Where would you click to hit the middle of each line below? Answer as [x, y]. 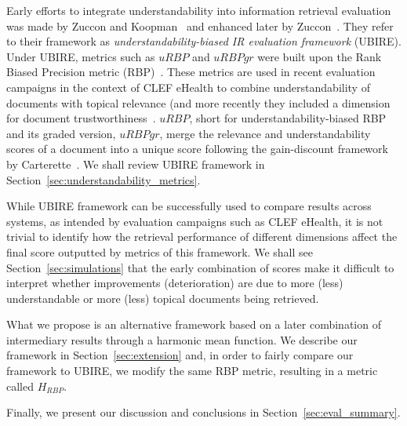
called [20, 386]
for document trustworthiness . [81, 118]
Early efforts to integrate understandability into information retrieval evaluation [199, 10]
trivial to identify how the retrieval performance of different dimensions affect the [202, 237]
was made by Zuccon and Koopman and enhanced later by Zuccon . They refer [200, 25]
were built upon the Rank [320, 56]
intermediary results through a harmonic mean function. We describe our [182, 339]
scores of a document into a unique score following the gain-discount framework [197, 149]
